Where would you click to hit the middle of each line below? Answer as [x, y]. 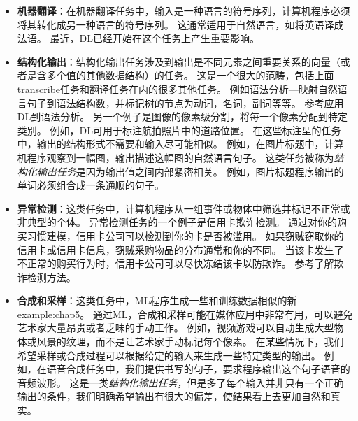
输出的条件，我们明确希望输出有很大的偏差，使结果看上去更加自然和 [174, 396]
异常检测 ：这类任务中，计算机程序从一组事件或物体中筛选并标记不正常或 [184, 208]
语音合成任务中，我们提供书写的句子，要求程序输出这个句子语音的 [198, 369]
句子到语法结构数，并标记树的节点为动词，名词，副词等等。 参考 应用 [185, 102]
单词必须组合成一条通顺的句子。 [91, 185]
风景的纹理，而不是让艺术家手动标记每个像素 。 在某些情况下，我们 [190, 342]
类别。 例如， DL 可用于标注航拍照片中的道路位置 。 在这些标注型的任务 [179, 130]
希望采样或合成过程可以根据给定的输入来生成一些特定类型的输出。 [169, 355]
